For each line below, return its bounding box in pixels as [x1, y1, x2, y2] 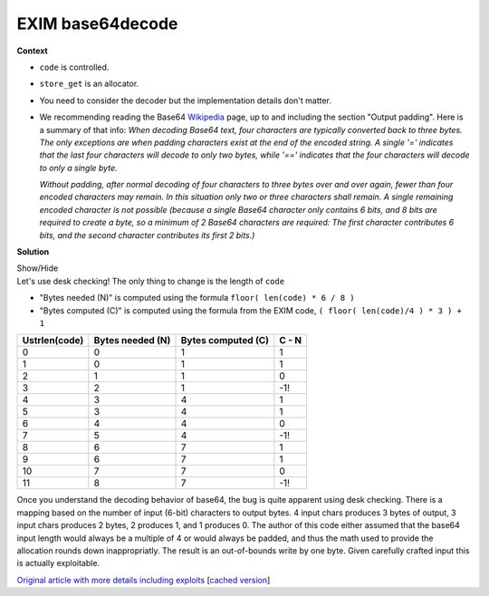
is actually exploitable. [16, 558, 100, 569]
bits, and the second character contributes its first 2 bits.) [39, 229, 255, 240]
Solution [16, 246, 50, 257]
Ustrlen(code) [22, 334, 84, 347]
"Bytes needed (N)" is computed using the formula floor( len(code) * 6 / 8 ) [39, 293, 355, 303]
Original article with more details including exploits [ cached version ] [16, 574, 271, 585]
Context [16, 45, 49, 56]
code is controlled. [39, 62, 110, 72]
